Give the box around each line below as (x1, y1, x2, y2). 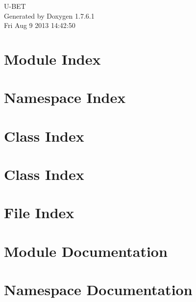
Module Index (4, 49, 101, 69)
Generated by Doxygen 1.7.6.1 (4, 10, 95, 21)
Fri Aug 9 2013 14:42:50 (4, 20, 75, 30)
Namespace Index (4, 87, 126, 107)
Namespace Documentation (4, 279, 193, 300)
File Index (4, 202, 74, 223)
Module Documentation (4, 241, 168, 261)
